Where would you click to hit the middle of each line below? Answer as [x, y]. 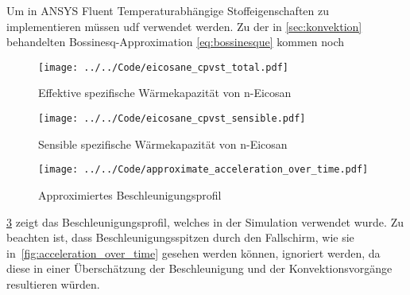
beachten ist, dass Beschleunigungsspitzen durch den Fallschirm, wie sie [180, 237]
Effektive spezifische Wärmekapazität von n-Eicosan [165, 93]
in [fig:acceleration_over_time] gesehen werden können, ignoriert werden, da [193, 252]
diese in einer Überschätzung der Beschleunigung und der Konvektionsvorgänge [199, 268]
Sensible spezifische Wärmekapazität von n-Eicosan [163, 144]
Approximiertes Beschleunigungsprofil [130, 194]
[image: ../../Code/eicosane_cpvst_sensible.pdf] [172, 119]
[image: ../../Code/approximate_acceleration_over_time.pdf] [203, 170]
